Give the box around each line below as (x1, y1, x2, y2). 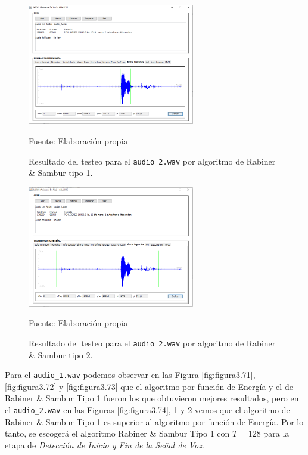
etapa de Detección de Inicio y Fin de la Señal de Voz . (5, 438, 204, 451)
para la (263, 427, 290, 439)
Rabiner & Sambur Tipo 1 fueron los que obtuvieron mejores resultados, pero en (5, 392, 299, 404)
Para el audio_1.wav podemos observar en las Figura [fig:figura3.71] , (5, 369, 256, 381)
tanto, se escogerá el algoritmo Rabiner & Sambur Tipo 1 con (5, 427, 230, 439)
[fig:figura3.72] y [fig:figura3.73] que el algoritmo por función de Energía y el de (5, 380, 293, 392)
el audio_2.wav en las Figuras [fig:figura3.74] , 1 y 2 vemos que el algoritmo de (5, 403, 290, 416)
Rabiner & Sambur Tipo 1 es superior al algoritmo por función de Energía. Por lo (5, 415, 304, 428)
